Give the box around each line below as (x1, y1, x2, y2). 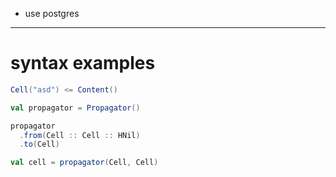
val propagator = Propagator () (10, 103, 141, 113)
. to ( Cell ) (19, 139, 60, 150)
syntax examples (10, 52, 156, 75)
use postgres (24, 8, 80, 19)
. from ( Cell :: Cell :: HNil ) (19, 130, 141, 140)
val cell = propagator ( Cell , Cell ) (10, 158, 159, 168)
